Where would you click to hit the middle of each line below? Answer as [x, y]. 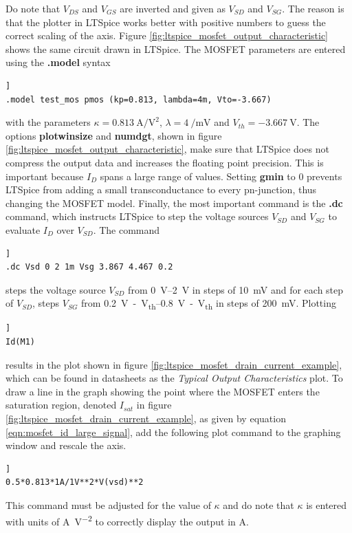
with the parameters [48, 122]
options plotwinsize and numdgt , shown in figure [114, 135]
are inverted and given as [173, 8]
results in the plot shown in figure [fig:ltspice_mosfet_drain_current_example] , [174, 364]
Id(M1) [20, 342]
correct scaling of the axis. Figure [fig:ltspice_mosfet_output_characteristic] [167, 35]
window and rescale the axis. [66, 445]
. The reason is [313, 8]
